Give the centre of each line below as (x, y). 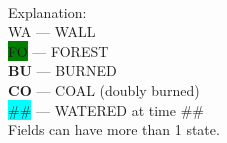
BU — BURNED (62, 70)
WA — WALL (52, 31)
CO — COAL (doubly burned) (104, 89)
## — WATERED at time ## (106, 109)
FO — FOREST (58, 50)
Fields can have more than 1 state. (114, 129)
